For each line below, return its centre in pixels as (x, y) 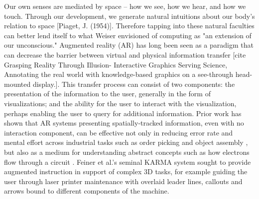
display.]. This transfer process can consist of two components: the (134, 84)
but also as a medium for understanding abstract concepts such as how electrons (127, 152)
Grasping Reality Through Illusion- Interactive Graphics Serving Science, (116, 64)
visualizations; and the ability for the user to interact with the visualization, (120, 103)
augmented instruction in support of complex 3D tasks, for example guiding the (126, 171)
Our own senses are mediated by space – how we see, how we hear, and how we (125, 6)
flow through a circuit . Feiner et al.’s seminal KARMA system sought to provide (128, 162)
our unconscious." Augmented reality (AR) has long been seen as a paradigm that (129, 45)
